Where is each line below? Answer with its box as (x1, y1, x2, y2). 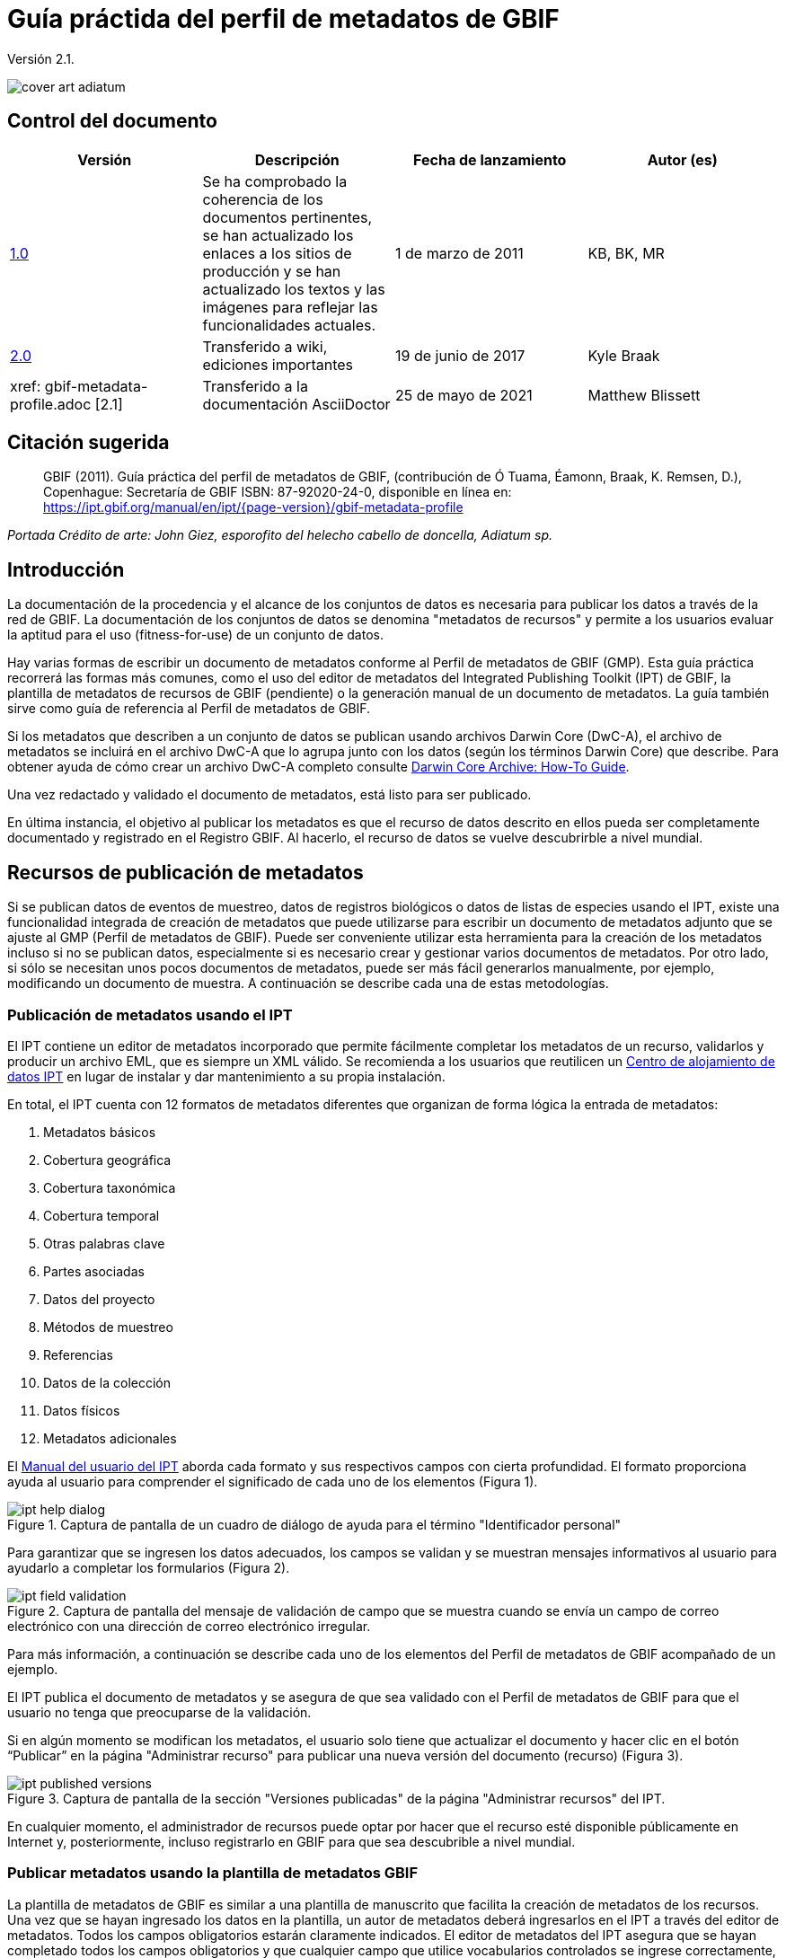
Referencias (43, 1346, 114, 1363)
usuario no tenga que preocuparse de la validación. (7, 1704, 312, 1720)
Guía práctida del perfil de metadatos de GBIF (7, 4, 560, 34)
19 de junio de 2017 (395, 346, 525, 365)
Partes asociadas (43, 1263, 145, 1279)
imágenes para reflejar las (202, 297, 378, 316)
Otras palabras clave (43, 1235, 165, 1251)
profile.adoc (10, 394, 92, 413)
